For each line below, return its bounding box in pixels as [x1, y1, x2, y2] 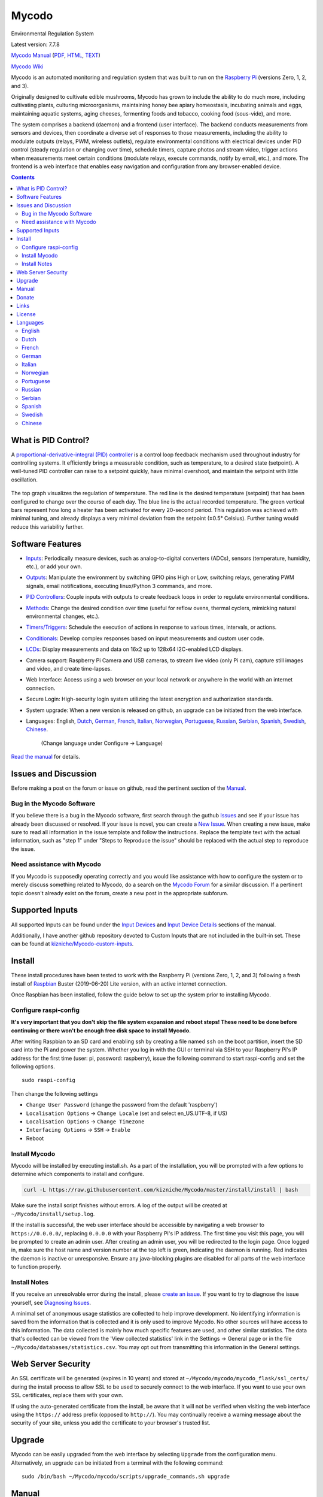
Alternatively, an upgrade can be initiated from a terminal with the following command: [11, 1459, 224, 1466]
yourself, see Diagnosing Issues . [11, 1299, 92, 1306]
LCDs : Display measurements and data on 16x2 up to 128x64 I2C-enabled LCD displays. [26, 646, 243, 653]
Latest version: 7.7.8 [11, 41, 60, 48]
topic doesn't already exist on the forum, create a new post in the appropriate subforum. [11, 889, 228, 896]
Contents [11, 174, 35, 181]
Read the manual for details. [11, 753, 81, 760]
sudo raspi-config [22, 1077, 76, 1084]
